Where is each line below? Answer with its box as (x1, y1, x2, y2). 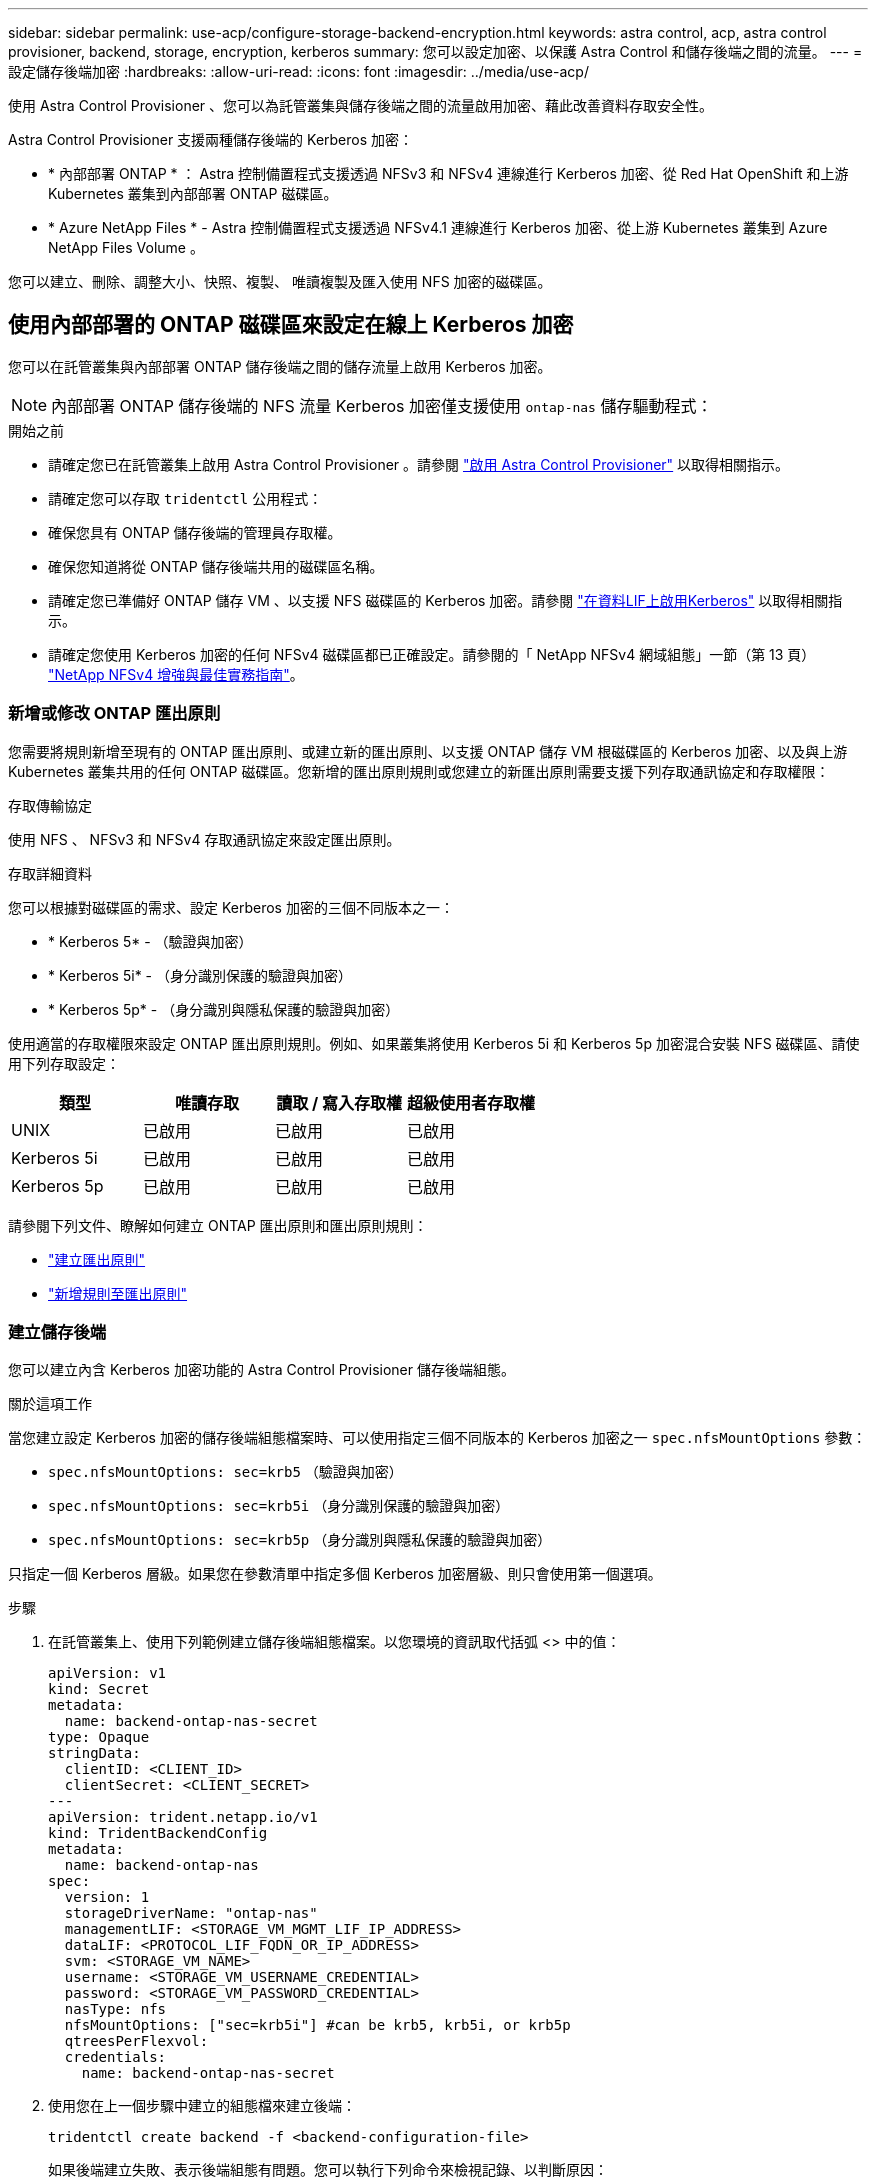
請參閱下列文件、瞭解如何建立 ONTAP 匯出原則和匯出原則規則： (8, 1216, 428, 1234)
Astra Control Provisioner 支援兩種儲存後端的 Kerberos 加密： (8, 131, 414, 148)
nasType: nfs (64, 2001, 167, 2018)
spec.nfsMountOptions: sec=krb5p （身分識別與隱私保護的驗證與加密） (48, 1531, 552, 1549)
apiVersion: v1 (48, 1665, 167, 1682)
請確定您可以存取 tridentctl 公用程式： (48, 489, 323, 507)
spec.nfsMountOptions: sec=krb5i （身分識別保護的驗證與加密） (48, 1497, 510, 1515)
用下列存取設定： (8, 1054, 120, 1072)
